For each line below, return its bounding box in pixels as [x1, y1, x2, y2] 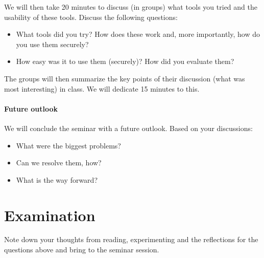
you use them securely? [16, 38, 89, 49]
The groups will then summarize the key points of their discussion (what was [4, 73, 245, 83]
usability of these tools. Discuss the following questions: [4, 11, 178, 22]
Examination [4, 204, 95, 225]
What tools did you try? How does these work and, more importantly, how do [16, 29, 260, 39]
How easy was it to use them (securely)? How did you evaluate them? [16, 56, 234, 67]
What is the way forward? [16, 174, 98, 185]
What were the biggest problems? [16, 140, 121, 150]
